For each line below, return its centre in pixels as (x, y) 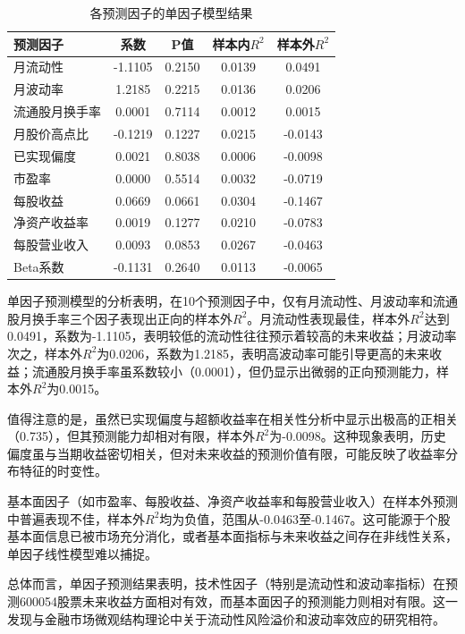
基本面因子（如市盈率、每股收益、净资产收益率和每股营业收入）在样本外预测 (232, 501)
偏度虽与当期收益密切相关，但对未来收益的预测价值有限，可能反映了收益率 (226, 453)
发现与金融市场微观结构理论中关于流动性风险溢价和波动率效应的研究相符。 (226, 618)
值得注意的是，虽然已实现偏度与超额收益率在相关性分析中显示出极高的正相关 (232, 418)
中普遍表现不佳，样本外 (76, 518)
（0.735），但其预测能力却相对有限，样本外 (131, 436)
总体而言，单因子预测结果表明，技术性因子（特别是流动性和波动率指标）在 (226, 583)
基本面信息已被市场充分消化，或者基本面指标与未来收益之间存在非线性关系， (232, 536)
